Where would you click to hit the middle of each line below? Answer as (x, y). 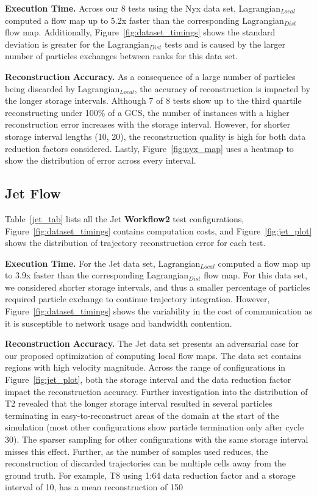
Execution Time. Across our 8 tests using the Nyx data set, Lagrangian (143, 8)
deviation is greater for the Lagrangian (77, 44)
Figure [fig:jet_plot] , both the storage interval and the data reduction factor (148, 379)
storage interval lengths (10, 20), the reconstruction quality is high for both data (155, 136)
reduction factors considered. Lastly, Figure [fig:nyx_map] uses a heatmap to (149, 148)
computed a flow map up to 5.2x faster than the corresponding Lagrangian (144, 20)
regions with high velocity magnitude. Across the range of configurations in (145, 367)
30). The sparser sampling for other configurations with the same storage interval (157, 439)
